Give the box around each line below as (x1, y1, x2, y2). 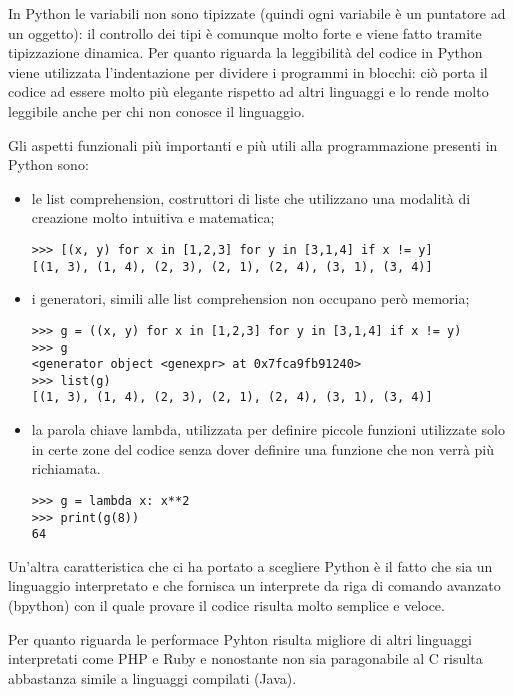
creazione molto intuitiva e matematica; (31, 207, 275, 228)
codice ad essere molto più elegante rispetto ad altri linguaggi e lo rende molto (8, 81, 489, 102)
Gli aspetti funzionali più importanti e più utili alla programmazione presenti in (8, 134, 498, 155)
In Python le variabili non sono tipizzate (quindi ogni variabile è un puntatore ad (8, 3, 506, 23)
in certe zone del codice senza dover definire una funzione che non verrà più (31, 438, 495, 459)
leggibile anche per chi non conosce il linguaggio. (8, 100, 305, 121)
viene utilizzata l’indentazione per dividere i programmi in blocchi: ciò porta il (8, 61, 488, 82)
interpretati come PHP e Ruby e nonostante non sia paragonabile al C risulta (8, 648, 483, 669)
